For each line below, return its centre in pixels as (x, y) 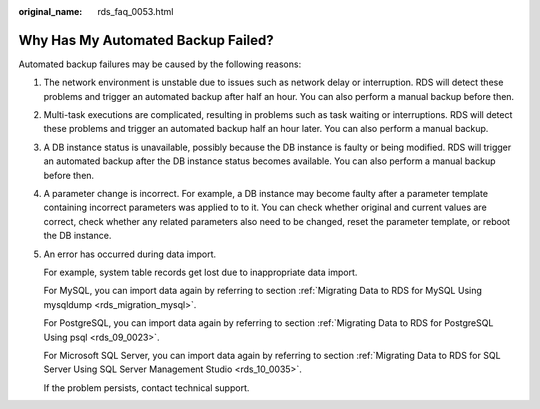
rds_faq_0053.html (135, 11)
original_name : (50, 11)
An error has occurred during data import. (130, 254)
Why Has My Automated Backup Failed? (146, 40)
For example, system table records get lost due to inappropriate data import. (200, 272)
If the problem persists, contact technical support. (146, 387)
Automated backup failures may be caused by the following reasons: (160, 64)
